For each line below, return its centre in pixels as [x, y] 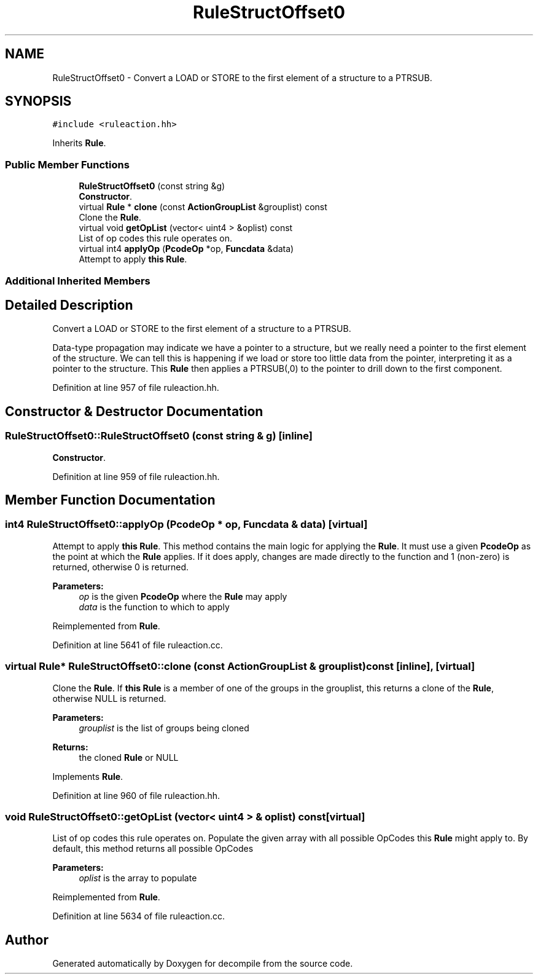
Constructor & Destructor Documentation [134, 411]
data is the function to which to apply [154, 607]
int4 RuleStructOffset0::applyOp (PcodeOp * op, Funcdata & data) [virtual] [186, 525]
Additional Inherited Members [78, 281]
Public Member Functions [67, 164]
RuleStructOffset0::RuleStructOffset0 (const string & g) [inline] [159, 436]
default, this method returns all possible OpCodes [153, 849]
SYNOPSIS [38, 101]
